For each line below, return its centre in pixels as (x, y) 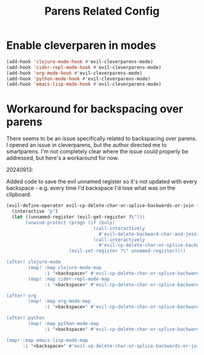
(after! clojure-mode (34, 262)
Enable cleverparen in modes (81, 45)
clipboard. (19, 195)
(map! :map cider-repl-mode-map (69, 279)
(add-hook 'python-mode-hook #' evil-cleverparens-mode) (78, 79)
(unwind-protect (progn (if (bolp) (70, 223)
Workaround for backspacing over (95, 109)
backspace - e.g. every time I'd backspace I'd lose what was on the (91, 188)
